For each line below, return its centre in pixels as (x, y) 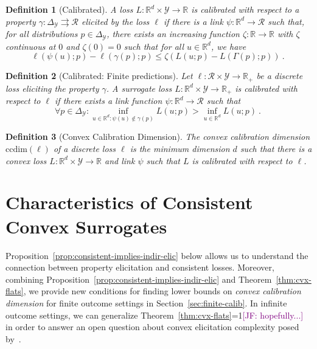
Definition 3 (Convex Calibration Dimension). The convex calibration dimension (158, 136)
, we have (229, 46)
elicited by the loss (116, 21)
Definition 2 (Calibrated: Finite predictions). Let (99, 76)
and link (120, 160)
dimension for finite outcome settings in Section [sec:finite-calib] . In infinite (146, 302)
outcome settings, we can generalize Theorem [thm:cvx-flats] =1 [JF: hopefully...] (155, 315)
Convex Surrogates (86, 226)
